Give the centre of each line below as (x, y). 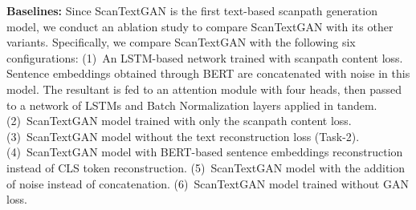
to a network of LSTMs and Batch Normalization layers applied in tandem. (192, 105)
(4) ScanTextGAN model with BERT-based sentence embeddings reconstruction (205, 152)
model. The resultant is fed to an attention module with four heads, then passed (204, 89)
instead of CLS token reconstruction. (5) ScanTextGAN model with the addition (206, 167)
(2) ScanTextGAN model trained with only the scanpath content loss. (179, 121)
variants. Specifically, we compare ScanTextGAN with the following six (181, 42)
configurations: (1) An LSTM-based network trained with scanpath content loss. (205, 57)
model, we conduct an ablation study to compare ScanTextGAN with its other (200, 26)
